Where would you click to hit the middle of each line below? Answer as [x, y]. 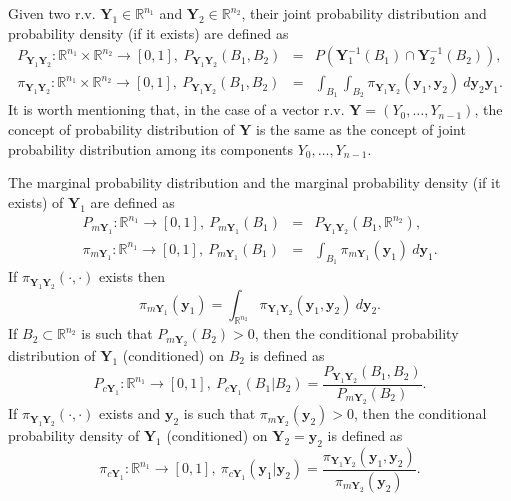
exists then [132, 276]
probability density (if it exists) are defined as [148, 32]
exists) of [36, 201]
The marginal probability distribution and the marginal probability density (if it [254, 182]
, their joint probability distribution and [364, 13]
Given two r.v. [52, 13]
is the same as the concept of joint [361, 129]
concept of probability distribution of [121, 129]
